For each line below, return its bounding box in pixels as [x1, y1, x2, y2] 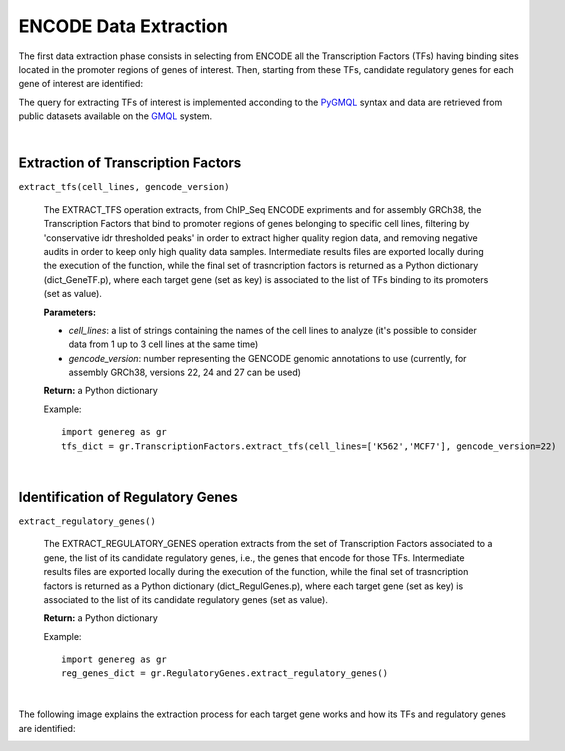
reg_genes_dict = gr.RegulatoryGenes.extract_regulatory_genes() [61, 668, 389, 679]
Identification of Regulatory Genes [18, 488, 239, 505]
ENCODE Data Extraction [18, 15, 229, 37]
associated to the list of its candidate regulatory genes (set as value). [43, 593, 329, 605]
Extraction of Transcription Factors [18, 155, 242, 172]
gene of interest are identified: [18, 78, 144, 90]
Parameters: [43, 306, 97, 318]
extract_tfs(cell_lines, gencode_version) [18, 181, 230, 193]
